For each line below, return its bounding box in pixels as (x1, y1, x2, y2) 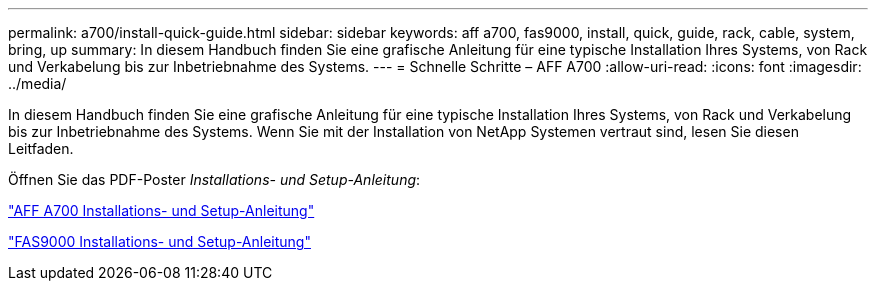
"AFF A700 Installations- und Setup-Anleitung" (8, 202, 315, 219)
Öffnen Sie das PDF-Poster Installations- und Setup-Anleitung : (8, 171, 421, 188)
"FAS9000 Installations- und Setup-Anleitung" (8, 233, 311, 250)
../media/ (8, 75, 67, 92)
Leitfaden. (8, 140, 74, 157)
